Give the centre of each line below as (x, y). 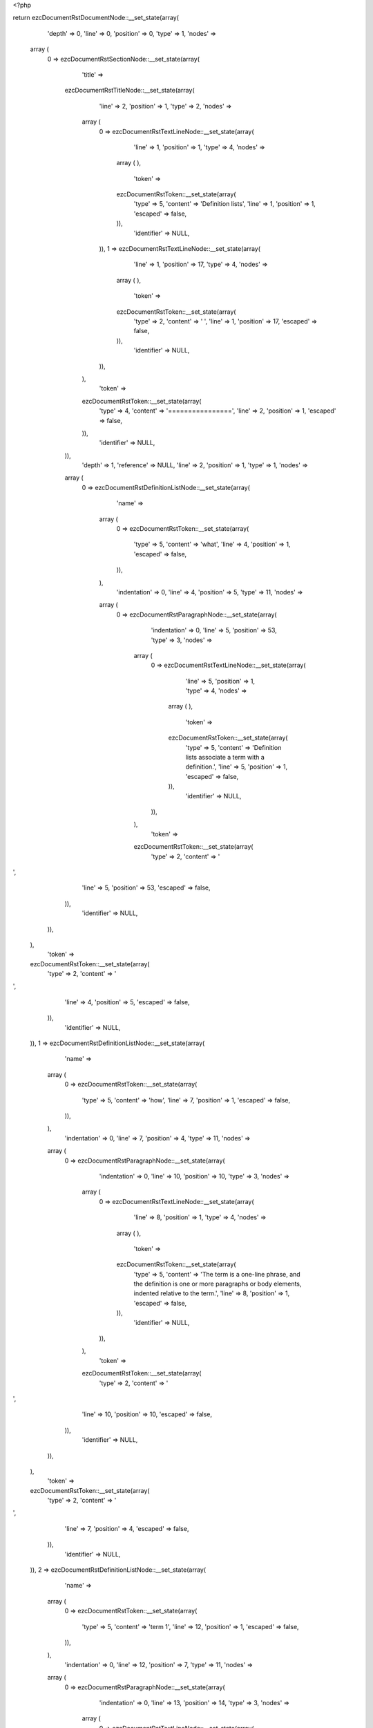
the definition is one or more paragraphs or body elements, (218, 1284)
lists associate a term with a (225, 758)
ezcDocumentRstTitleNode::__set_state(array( (130, 91)
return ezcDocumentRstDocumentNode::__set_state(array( (96, 18)
